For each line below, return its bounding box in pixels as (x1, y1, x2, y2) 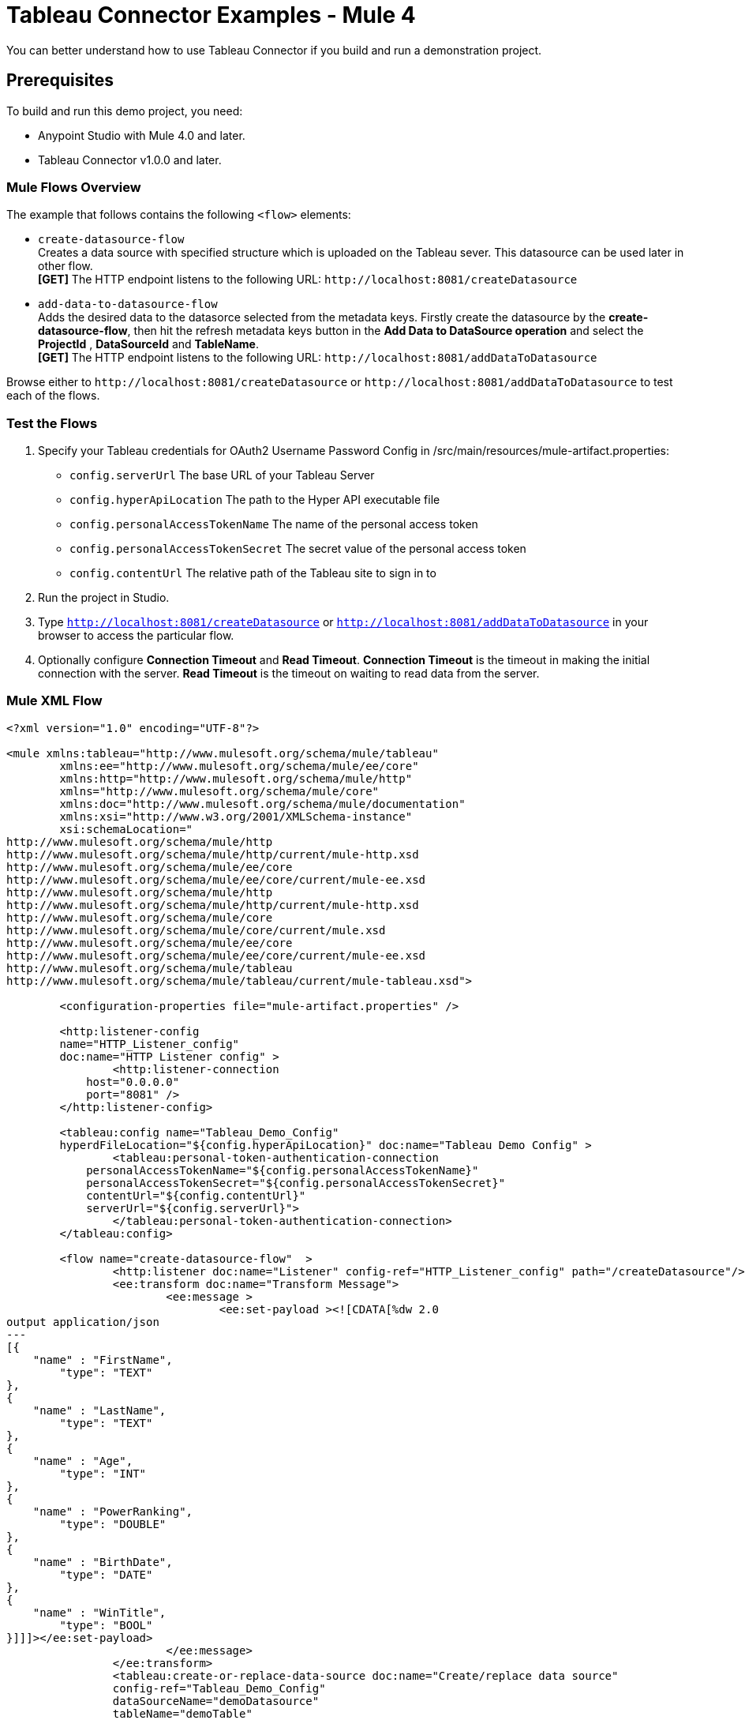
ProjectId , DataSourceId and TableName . (38, 337, 259, 351)
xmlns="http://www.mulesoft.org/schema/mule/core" (59, 784, 380, 798)
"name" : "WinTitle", (32, 1605, 167, 1619)
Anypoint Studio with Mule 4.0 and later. (38, 128, 245, 142)
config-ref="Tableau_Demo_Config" (112, 1681, 326, 1695)
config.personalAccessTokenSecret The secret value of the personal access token (69, 542, 526, 556)
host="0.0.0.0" (86, 1075, 180, 1088)
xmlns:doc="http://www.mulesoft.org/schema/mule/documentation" (59, 797, 466, 810)
